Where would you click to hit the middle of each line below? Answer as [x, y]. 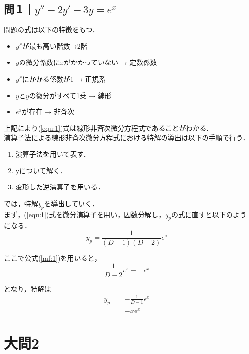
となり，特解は [28, 288]
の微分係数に [39, 62]
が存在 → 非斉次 [48, 112]
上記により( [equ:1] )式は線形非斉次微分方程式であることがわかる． [109, 128]
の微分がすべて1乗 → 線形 [70, 95]
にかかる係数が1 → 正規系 [64, 78]
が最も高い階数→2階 [55, 46]
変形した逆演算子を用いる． [60, 187]
